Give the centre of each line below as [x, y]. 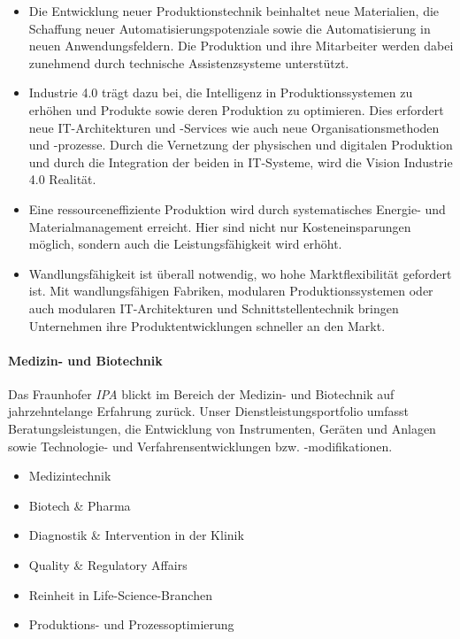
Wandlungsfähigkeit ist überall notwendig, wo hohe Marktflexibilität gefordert [240, 273]
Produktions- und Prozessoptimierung [131, 624]
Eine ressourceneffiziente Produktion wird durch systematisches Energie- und [237, 208]
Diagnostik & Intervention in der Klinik [136, 535]
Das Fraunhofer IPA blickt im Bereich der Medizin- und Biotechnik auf [201, 393]
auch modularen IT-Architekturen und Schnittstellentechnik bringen [214, 308]
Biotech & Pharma [80, 505]
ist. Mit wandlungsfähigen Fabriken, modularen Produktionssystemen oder [231, 291]
